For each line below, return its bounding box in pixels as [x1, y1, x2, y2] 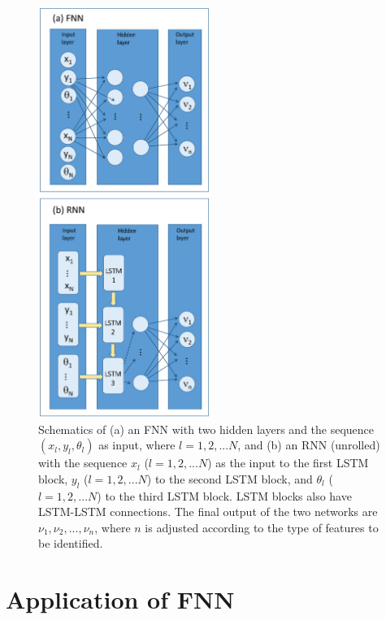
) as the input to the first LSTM [207, 454, 369, 471]
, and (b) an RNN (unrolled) [237, 436, 380, 453]
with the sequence [38, 454, 128, 471]
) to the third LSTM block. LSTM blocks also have [97, 487, 352, 504]
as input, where [98, 436, 176, 453]
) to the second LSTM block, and [146, 470, 313, 487]
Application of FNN [6, 583, 235, 616]
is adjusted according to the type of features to [145, 518, 379, 535]
